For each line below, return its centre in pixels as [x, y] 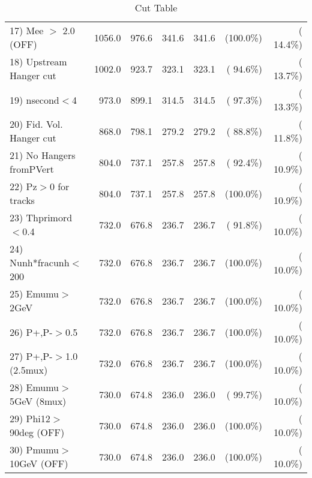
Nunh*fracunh [40, 262]
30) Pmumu [34, 450]
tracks [22, 200]
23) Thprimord [41, 217]
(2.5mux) [29, 370]
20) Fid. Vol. [36, 124]
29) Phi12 [30, 418]
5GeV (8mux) [38, 401]
